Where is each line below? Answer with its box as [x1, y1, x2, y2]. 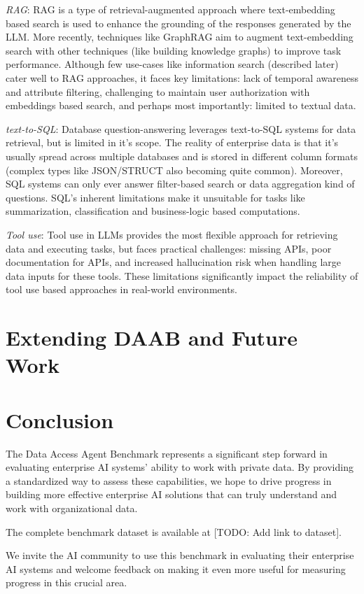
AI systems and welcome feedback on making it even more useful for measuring [6, 561, 346, 576]
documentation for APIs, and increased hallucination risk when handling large [6, 255, 341, 269]
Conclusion [6, 405, 114, 434]
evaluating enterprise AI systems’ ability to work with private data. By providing [6, 460, 353, 474]
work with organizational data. [6, 500, 138, 515]
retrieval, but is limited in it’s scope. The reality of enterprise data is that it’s [6, 135, 339, 150]
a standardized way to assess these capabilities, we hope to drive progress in [6, 473, 332, 488]
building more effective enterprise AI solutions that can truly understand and [6, 487, 337, 502]
